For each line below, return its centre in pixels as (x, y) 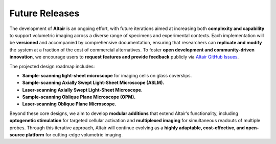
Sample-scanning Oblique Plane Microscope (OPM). (79, 97)
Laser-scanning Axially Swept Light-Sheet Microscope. (83, 90)
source (17, 135)
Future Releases (44, 13)
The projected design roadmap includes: (52, 66)
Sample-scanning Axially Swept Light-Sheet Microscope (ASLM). (93, 83)
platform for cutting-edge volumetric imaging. (74, 135)
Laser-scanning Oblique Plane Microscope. (69, 104)
